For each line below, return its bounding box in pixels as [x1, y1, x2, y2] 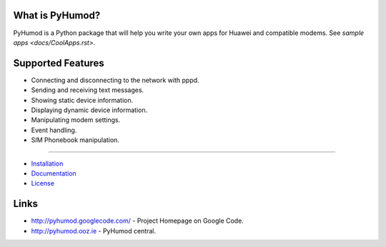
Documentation [31, 168, 76, 178]
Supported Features [13, 57, 105, 69]
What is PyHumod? [13, 9, 101, 21]
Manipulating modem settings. [31, 116, 121, 124]
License [31, 179, 55, 188]
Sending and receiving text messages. [31, 86, 144, 94]
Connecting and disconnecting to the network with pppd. [31, 76, 199, 84]
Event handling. [31, 126, 77, 134]
